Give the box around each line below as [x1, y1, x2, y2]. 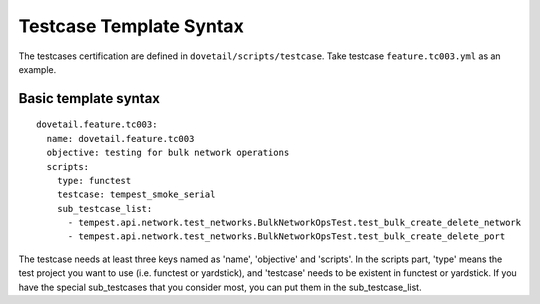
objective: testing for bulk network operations [46, 147, 290, 159]
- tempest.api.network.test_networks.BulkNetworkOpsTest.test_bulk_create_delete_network [67, 217, 522, 229]
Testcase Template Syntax [18, 15, 244, 37]
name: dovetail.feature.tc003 [46, 133, 195, 144]
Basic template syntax [18, 90, 160, 107]
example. [18, 63, 57, 75]
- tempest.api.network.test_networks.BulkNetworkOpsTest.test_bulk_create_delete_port [67, 231, 506, 242]
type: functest [56, 175, 132, 186]
